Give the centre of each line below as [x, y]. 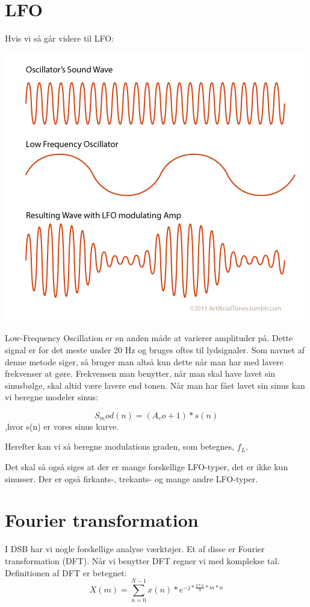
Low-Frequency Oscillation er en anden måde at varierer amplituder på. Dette [149, 338]
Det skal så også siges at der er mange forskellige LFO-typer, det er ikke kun [147, 467]
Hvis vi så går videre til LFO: [60, 38]
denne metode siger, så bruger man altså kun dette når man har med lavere [144, 361]
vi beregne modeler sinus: [52, 397]
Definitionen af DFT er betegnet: [66, 572]
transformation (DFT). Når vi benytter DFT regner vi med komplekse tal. [142, 560]
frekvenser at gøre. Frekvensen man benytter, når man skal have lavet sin [140, 373]
